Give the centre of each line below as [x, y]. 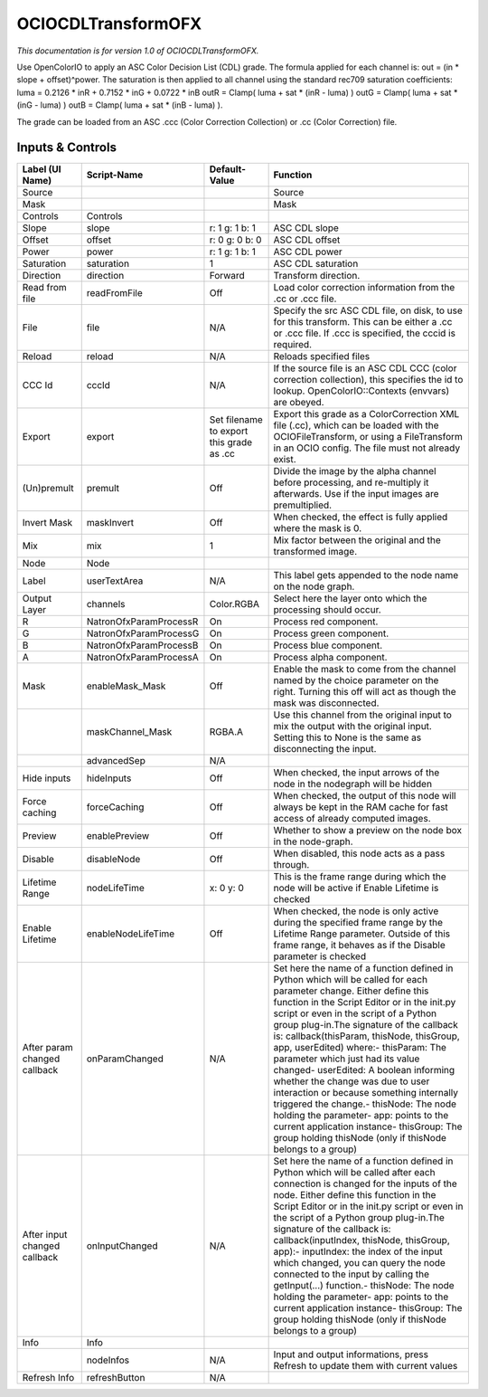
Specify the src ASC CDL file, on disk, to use [368, 310]
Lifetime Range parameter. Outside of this [362, 934]
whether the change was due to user [352, 1081]
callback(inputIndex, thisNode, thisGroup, [362, 1240]
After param [48, 1048]
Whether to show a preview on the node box [368, 831]
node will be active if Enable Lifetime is [356, 889]
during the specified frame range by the [358, 923]
